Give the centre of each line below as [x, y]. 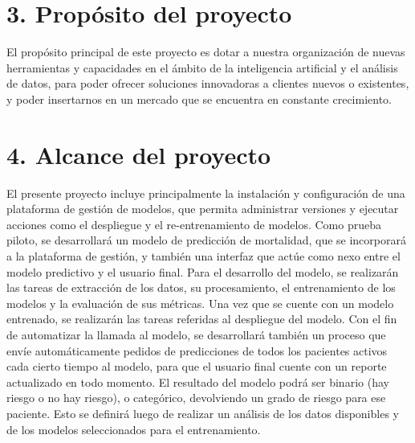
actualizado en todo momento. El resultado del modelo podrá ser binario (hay [198, 381]
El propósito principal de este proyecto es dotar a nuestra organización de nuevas [206, 52]
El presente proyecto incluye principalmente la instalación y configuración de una [206, 193]
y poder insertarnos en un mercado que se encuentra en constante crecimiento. [199, 98]
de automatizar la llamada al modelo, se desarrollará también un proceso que [196, 334]
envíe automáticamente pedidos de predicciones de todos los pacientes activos [197, 350]
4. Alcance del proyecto [139, 154]
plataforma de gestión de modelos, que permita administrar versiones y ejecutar [203, 209]
